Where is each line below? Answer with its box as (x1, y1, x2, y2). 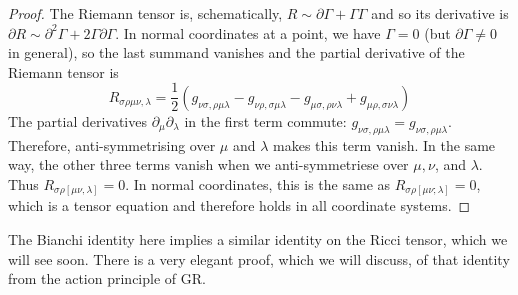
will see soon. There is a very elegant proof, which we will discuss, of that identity (8, 248, 510, 269)
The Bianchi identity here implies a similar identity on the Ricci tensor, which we (8, 228, 508, 249)
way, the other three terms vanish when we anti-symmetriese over (8, 154, 409, 175)
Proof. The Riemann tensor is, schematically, (8, 3, 283, 23)
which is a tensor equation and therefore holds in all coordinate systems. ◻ (8, 195, 471, 216)
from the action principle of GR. (8, 268, 206, 289)
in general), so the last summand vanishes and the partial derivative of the (8, 42, 465, 63)
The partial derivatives (8, 110, 147, 131)
